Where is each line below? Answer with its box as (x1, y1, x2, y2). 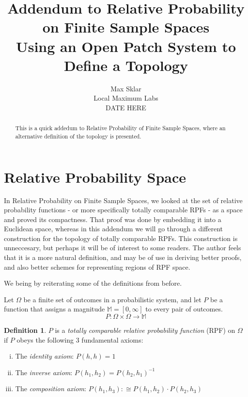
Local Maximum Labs (93, 93, 158, 103)
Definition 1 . (4, 325, 46, 335)
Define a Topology (64, 55, 188, 75)
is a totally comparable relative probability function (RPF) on (55, 325, 235, 335)
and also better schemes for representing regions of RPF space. (4, 261, 190, 272)
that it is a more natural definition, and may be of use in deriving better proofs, (4, 252, 242, 262)
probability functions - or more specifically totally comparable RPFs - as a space (4, 205, 243, 215)
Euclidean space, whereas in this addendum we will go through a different (4, 224, 223, 234)
